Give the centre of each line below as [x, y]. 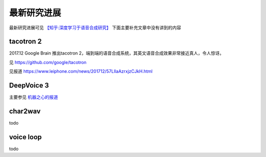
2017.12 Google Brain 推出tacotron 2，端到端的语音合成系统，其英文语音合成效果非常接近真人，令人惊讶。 [116, 53]
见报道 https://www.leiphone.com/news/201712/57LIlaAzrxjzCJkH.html [81, 71]
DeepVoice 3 [29, 85]
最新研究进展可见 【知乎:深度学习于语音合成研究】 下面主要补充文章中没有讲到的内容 [95, 28]
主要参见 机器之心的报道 [33, 97]
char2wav [25, 111]
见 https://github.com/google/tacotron [48, 62]
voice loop [25, 137]
